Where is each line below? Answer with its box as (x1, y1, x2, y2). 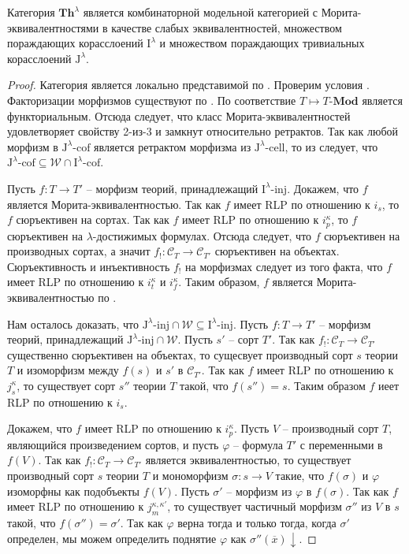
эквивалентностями (7, 19, 99, 35)
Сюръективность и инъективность (7, 258, 170, 274)
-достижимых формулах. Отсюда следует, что (92, 227, 312, 244)
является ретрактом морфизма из (94, 138, 251, 154)
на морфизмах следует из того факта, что (185, 258, 383, 274)
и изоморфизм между (17, 362, 119, 378)
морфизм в (7, 138, 58, 154)
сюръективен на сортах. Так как (16, 211, 169, 228)
